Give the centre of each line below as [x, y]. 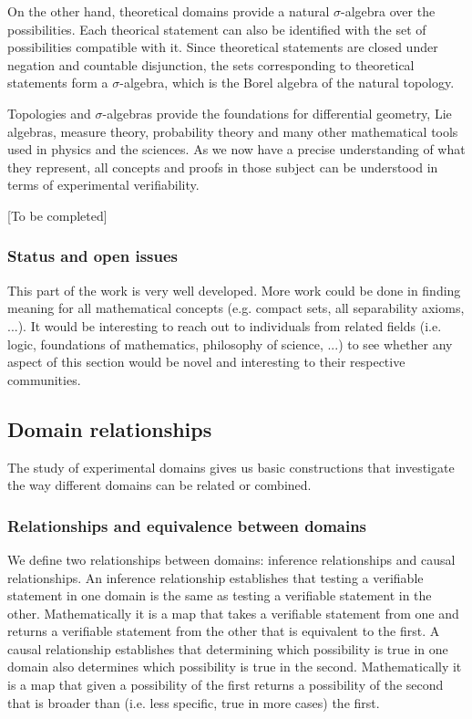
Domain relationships [110, 428]
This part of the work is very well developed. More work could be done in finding [234, 290]
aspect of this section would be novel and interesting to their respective [206, 362]
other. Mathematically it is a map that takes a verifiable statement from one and [233, 613]
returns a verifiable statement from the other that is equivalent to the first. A [224, 631]
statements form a [58, 83]
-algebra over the [388, 11]
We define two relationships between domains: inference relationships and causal [231, 559]
